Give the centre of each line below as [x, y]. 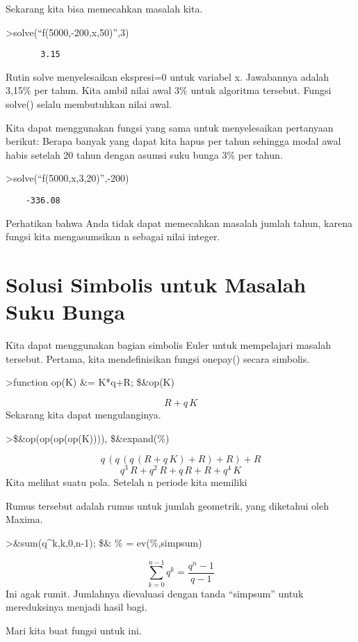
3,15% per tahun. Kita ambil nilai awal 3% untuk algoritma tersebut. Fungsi [169, 90]
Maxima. [24, 519]
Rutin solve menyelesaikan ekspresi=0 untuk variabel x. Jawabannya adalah [168, 76]
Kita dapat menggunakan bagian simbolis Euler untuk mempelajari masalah [169, 345]
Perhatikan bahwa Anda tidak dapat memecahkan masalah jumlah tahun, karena [179, 222]
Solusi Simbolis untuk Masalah [156, 284]
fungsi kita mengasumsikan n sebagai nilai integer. [113, 236]
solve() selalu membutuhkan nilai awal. [89, 104]
